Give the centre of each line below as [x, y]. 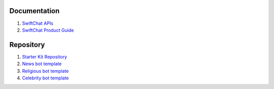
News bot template [42, 64]
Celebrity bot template [45, 78]
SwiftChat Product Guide [48, 30]
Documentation [35, 11]
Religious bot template [45, 71]
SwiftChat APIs [38, 23]
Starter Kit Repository [45, 57]
